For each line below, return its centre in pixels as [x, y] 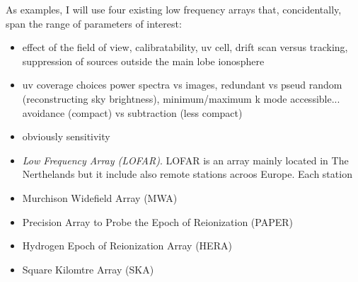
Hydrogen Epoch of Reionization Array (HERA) [127, 246]
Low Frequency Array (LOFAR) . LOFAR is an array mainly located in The [185, 160]
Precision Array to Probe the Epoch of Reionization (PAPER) [157, 221]
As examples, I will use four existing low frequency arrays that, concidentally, [174, 9]
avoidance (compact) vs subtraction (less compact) [132, 112]
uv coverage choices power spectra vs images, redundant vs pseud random [182, 85]
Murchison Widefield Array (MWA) [100, 197]
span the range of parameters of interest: [94, 23]
